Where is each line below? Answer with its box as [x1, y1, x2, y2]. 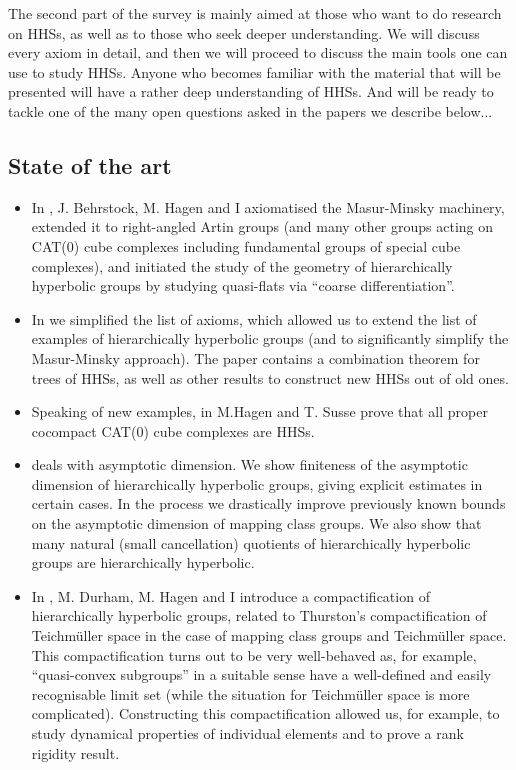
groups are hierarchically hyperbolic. [31, 552, 255, 573]
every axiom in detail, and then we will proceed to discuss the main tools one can [8, 42, 508, 63]
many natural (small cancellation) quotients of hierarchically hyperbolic [31, 532, 471, 553]
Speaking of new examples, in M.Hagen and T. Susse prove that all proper [31, 401, 488, 422]
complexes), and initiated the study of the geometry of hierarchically [31, 255, 453, 276]
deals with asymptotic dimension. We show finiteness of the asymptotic [31, 454, 468, 475]
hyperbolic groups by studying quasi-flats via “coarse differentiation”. [31, 275, 455, 296]
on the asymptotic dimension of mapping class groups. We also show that [31, 513, 482, 534]
